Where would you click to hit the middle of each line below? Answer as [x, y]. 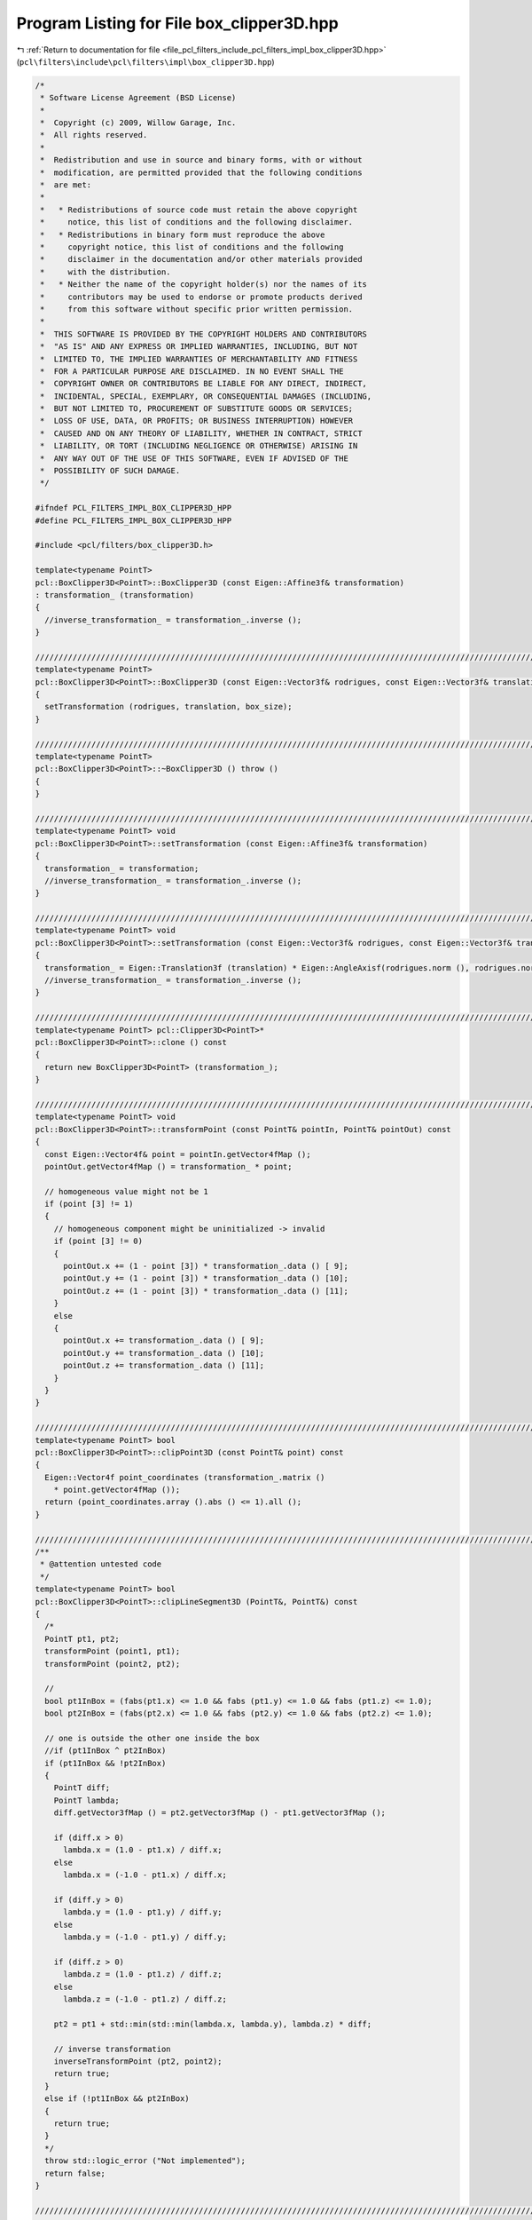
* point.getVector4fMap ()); [117, 1490]
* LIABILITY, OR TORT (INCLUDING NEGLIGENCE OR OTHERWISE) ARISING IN [199, 446]
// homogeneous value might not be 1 [126, 1191]
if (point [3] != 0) [98, 1241]
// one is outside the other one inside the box [153, 1738]
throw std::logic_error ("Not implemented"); [145, 2161]
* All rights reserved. [94, 135]
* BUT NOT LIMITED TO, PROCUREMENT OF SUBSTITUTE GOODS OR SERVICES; [197, 409]
